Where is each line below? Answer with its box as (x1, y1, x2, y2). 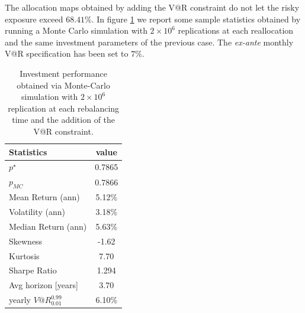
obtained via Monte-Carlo (17, 79, 110, 91)
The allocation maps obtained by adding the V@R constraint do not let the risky (5, 1, 300, 13)
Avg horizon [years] (9, 279, 78, 291)
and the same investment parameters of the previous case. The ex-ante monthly (5, 35, 294, 48)
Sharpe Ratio (9, 264, 57, 276)
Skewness (9, 234, 43, 247)
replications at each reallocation (178, 24, 294, 37)
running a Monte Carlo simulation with (5, 24, 147, 37)
